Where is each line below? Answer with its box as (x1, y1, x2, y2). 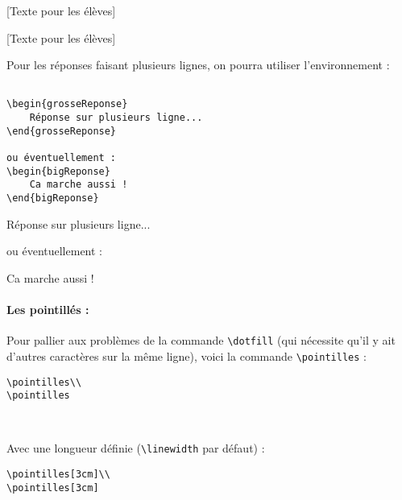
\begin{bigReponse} (6, 165, 110, 177)
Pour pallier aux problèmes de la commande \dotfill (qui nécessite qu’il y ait (6, 332, 396, 349)
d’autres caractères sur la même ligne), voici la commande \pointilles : (6, 347, 367, 364)
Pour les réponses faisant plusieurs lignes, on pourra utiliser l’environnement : (6, 56, 390, 73)
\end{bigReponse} (6, 192, 99, 205)
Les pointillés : (6, 301, 89, 318)
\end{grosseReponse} (6, 125, 117, 137)
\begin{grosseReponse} (6, 98, 128, 110)
